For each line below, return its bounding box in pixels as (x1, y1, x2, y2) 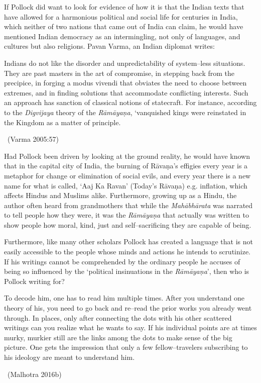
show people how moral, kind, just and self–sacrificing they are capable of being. (4, 219, 251, 230)
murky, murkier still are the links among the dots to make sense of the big (4, 332, 232, 342)
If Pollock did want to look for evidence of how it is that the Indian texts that (4, 2, 244, 12)
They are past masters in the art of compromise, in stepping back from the (4, 67, 235, 78)
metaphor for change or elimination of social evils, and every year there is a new (4, 170, 251, 180)
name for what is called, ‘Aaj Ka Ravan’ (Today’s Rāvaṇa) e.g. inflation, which (4, 180, 247, 190)
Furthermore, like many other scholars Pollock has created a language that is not (4, 236, 253, 247)
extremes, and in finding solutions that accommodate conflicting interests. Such (4, 87, 248, 98)
